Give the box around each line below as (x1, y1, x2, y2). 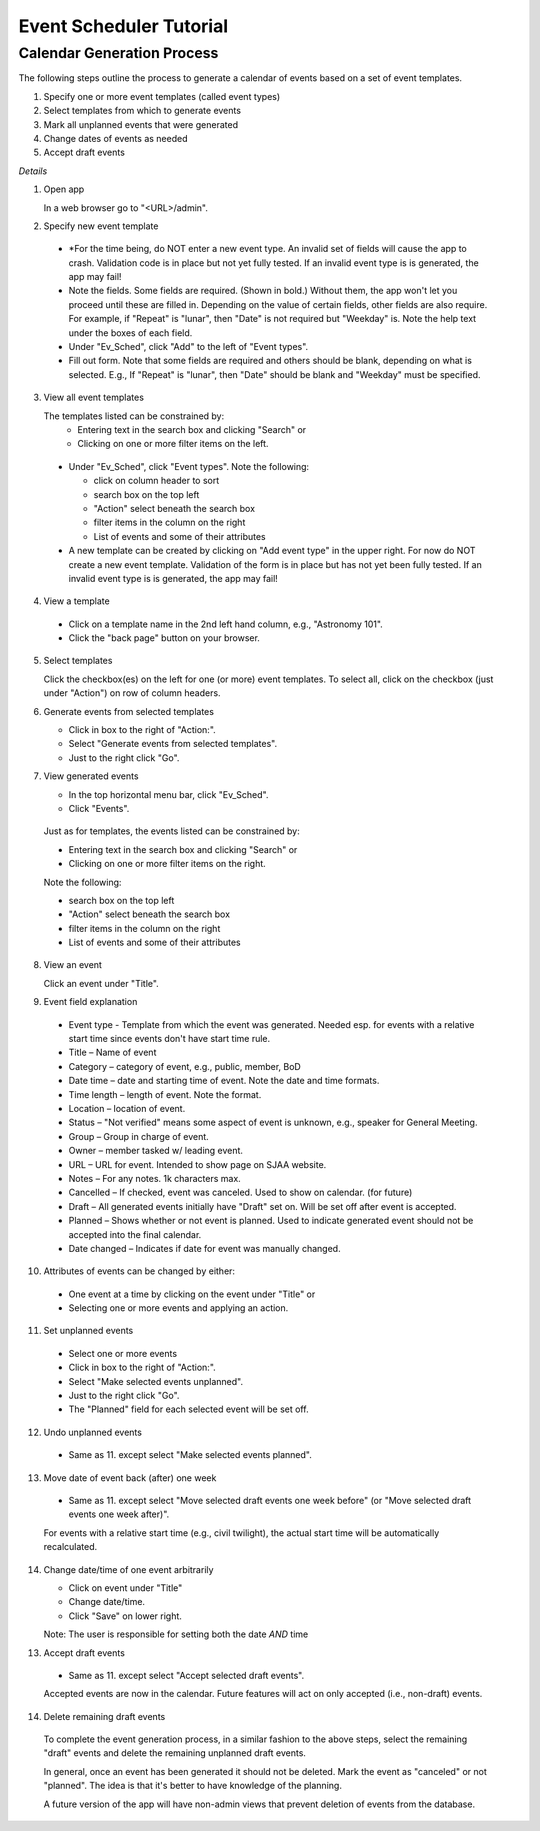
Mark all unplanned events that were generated (43, 118, 239, 130)
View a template (43, 595, 110, 607)
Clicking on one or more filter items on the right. (68, 858, 267, 870)
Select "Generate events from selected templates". (68, 738, 278, 750)
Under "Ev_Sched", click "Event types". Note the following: (68, 460, 310, 472)
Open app (43, 183, 85, 195)
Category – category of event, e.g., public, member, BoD (68, 1060, 302, 1072)
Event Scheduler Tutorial (18, 15, 229, 37)
